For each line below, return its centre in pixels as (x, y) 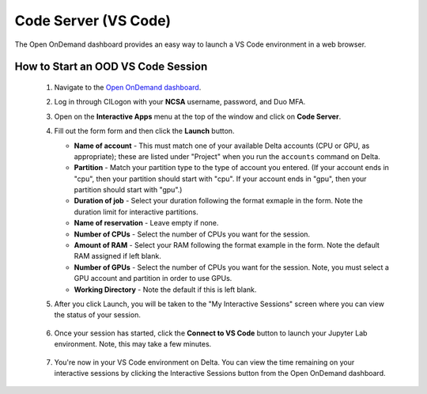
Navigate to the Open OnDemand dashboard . (128, 87)
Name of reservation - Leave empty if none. (146, 223)
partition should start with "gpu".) (128, 190)
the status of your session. (98, 315)
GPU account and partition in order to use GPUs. (153, 278)
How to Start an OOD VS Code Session (111, 67)
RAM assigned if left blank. (117, 256)
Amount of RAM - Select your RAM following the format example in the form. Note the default (227, 245)
